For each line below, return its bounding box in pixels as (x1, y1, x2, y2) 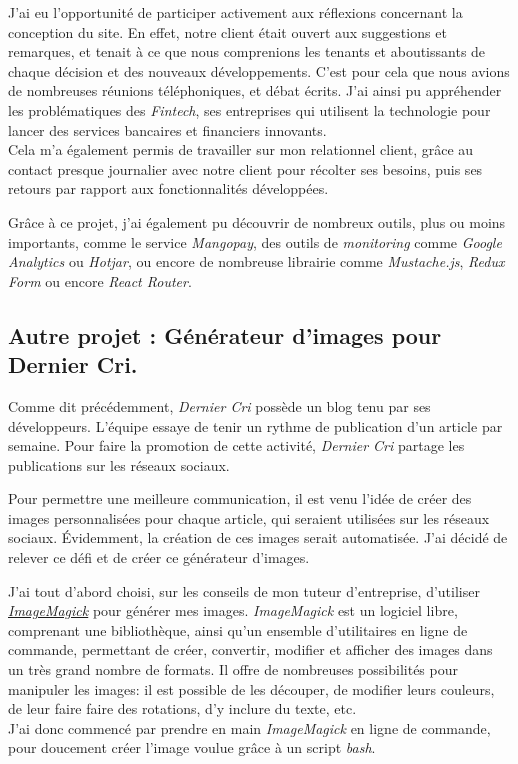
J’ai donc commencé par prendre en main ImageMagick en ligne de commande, (8, 717, 491, 738)
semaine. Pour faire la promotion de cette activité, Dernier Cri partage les (8, 435, 465, 456)
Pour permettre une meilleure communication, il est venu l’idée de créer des (8, 488, 472, 509)
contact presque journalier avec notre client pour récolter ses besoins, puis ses (8, 158, 483, 179)
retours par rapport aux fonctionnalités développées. (8, 178, 329, 199)
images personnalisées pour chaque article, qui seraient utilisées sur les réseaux (8, 507, 490, 528)
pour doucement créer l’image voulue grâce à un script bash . (8, 737, 376, 758)
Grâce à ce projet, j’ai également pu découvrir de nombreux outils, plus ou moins (8, 211, 506, 232)
